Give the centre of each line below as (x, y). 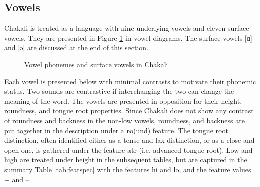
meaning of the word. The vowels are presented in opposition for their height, (123, 101)
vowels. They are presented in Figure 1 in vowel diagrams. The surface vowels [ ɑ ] (128, 38)
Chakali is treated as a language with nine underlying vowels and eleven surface (127, 28)
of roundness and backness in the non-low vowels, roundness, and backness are (124, 120)
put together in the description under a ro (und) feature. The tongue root (116, 130)
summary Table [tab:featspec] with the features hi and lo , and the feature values (128, 169)
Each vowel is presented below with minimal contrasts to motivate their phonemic (130, 81)
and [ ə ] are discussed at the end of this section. (76, 48)
